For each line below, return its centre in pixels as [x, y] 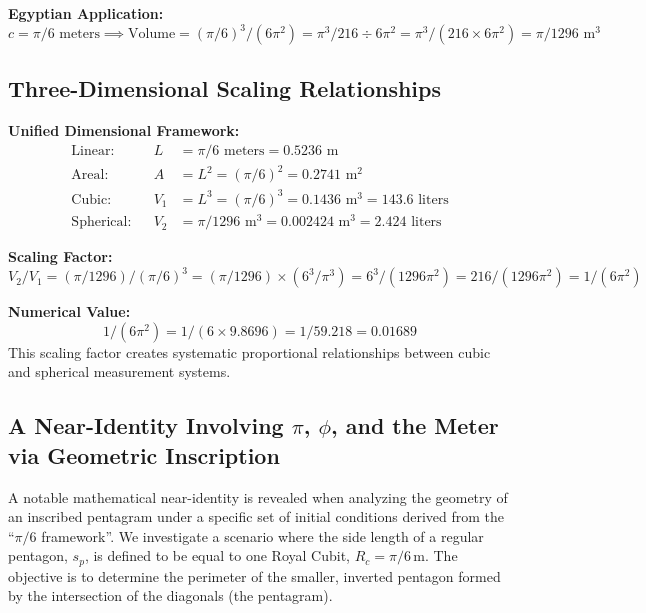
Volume [152, 34]
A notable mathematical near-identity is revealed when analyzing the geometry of [258, 496]
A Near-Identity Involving [146, 425]
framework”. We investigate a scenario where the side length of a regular [262, 535]
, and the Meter [414, 425]
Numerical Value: [69, 311]
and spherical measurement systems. [119, 371]
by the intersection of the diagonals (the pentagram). [170, 595]
